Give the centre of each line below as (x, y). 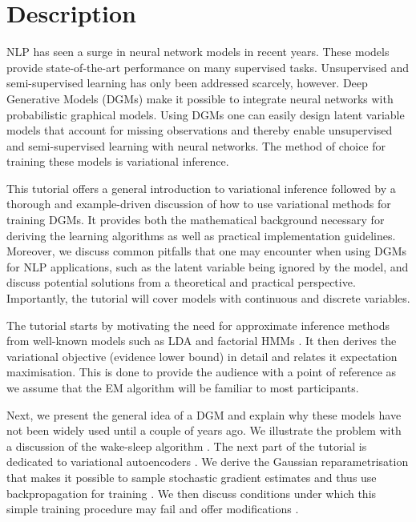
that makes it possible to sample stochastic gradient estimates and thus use (192, 477)
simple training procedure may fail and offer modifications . (153, 509)
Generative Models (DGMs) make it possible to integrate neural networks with (200, 98)
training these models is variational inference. (118, 161)
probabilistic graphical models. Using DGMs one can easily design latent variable (206, 114)
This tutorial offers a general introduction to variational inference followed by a (201, 188)
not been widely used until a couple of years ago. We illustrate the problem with (204, 430)
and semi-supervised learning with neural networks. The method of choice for (196, 145)
